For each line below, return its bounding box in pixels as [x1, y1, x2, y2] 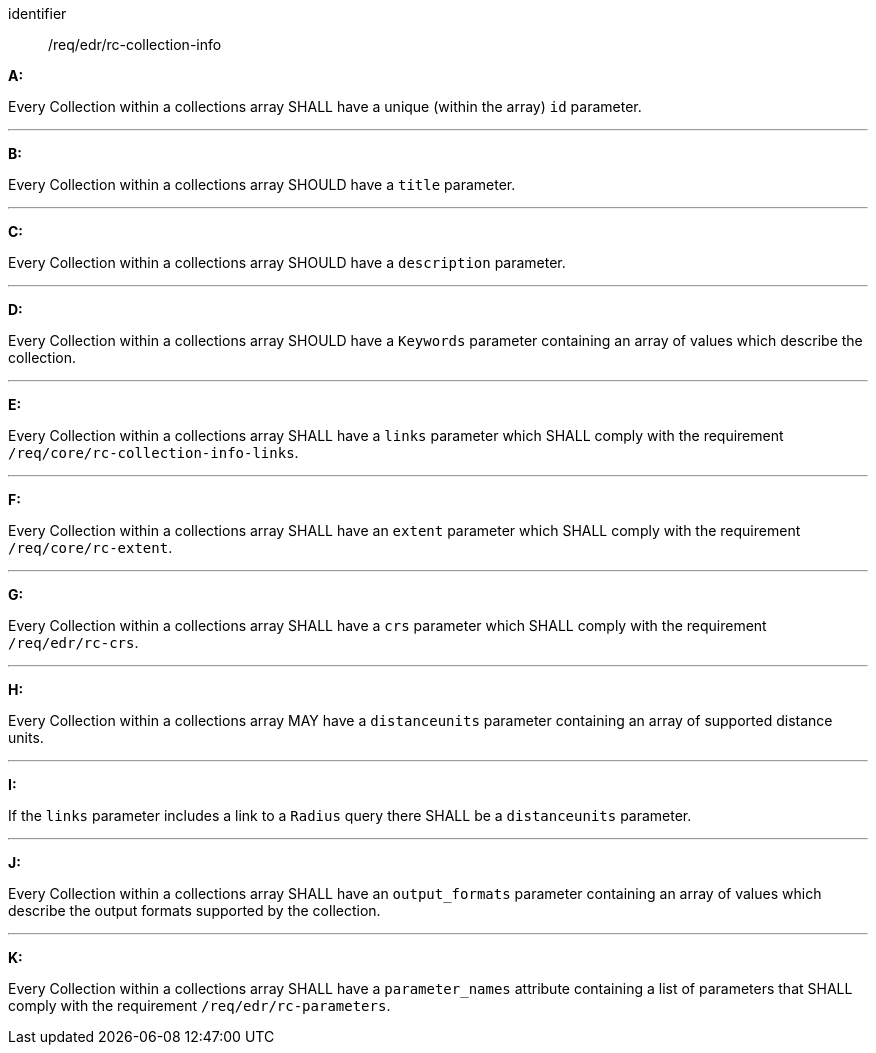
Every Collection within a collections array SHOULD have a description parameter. [8, 254, 566, 271]
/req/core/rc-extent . [8, 539, 173, 556]
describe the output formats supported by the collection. [8, 902, 381, 919]
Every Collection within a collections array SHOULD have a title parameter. [8, 176, 516, 193]
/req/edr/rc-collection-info [48, 36, 222, 53]
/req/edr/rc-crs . [8, 634, 139, 651]
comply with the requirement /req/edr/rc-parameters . [8, 997, 391, 1014]
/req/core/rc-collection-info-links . [8, 444, 299, 461]
